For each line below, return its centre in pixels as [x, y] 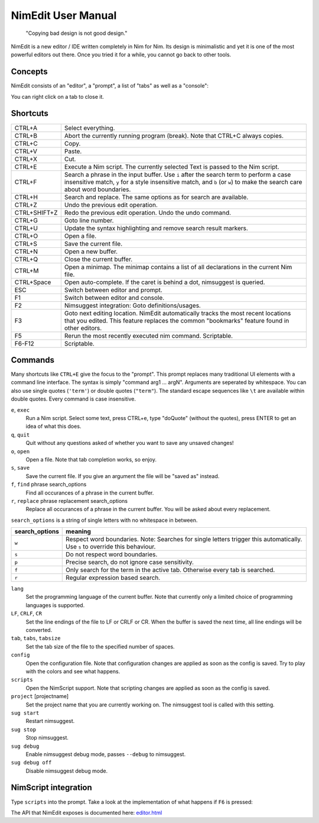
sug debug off [31, 763]
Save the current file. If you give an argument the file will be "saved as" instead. [123, 476]
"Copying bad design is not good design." [77, 33]
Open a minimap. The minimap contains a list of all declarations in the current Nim [178, 267]
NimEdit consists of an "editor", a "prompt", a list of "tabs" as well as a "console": [110, 86]
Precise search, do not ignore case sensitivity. [130, 562]
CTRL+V [26, 151]
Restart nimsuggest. [50, 721]
